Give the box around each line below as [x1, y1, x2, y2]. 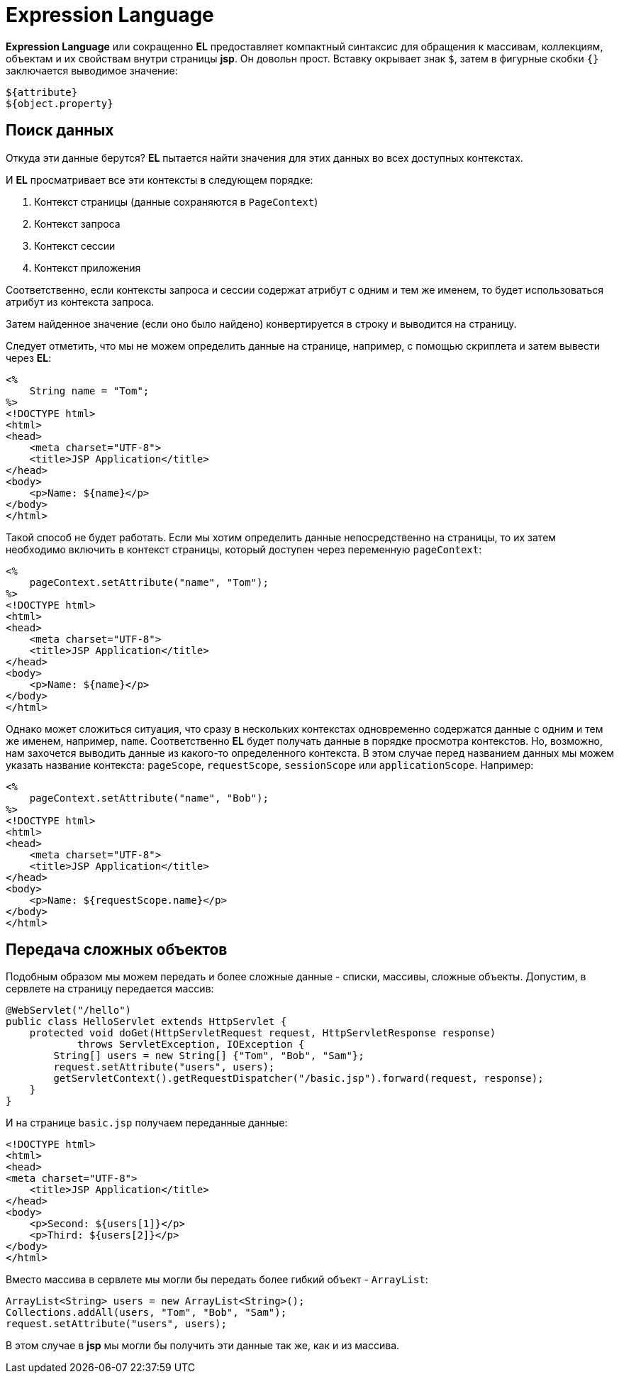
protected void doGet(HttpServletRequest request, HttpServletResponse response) [29, 1027, 496, 1039]
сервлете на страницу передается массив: [6, 982, 214, 995]
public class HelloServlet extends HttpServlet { [6, 1016, 287, 1028]
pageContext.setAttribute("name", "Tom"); [29, 576, 269, 588]
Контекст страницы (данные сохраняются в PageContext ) [34, 195, 318, 208]
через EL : [6, 351, 52, 364]
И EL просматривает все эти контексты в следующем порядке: [6, 173, 313, 186]
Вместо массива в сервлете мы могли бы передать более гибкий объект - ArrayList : [6, 1273, 428, 1286]
